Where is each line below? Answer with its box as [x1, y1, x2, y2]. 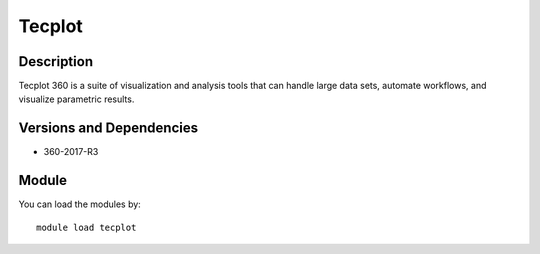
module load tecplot [36, 221, 137, 233]
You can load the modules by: [18, 198, 142, 210]
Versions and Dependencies [18, 120, 199, 137]
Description [18, 53, 94, 70]
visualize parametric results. [18, 93, 135, 105]
